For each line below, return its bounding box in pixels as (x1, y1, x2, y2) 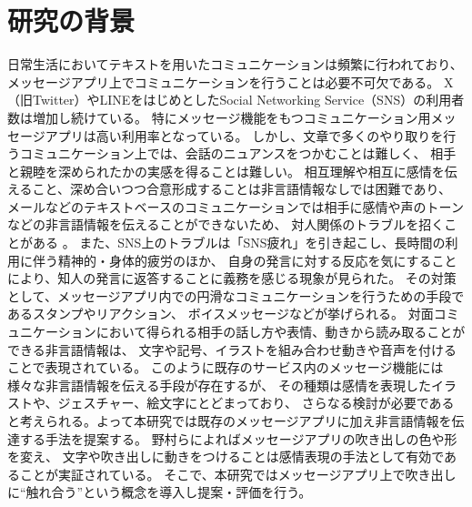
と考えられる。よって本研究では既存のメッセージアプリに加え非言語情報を (7, 411, 452, 430)
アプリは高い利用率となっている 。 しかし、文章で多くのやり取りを (45, 126, 444, 145)
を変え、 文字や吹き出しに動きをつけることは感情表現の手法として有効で (7, 447, 445, 466)
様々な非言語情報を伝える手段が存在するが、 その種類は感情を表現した (7, 375, 431, 394)
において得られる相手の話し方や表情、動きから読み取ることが (95, 322, 466, 341)
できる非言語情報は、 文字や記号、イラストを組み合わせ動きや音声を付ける (7, 340, 457, 359)
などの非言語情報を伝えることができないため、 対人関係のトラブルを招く (7, 215, 445, 234)
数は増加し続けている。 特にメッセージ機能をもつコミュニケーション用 (7, 107, 431, 127)
